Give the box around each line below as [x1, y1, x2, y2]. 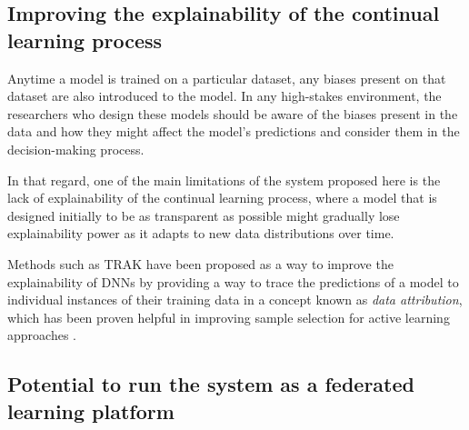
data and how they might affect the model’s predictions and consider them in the [7, 122, 460, 141]
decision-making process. [7, 139, 145, 158]
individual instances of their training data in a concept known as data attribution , [7, 290, 463, 309]
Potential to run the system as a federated [7, 370, 414, 398]
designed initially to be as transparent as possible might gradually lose [7, 205, 400, 225]
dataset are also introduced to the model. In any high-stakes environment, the [7, 86, 442, 105]
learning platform [7, 396, 175, 425]
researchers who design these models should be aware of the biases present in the [7, 104, 458, 123]
